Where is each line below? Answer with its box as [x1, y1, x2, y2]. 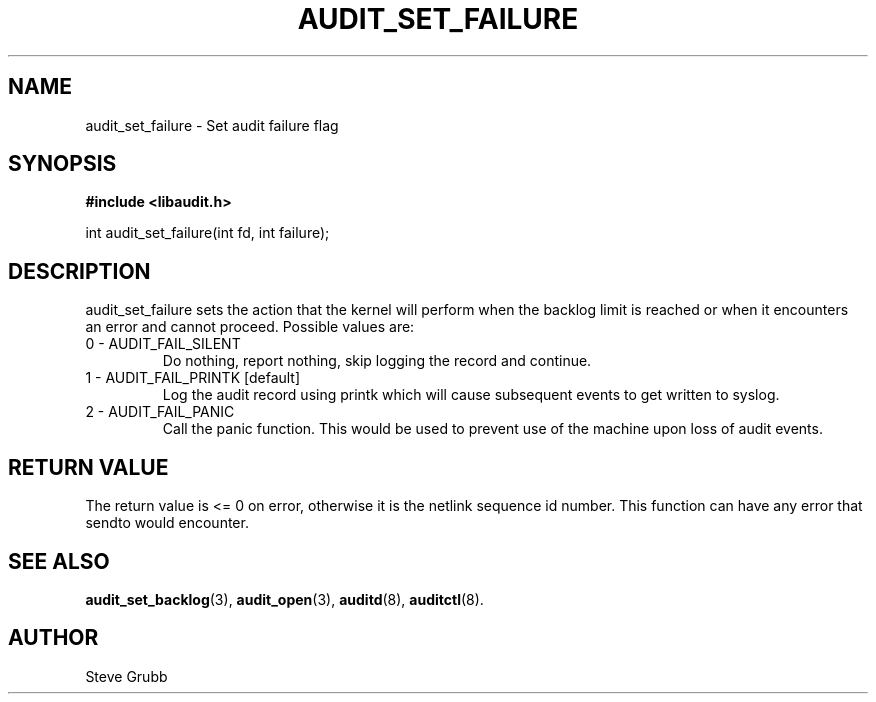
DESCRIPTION [8, 258, 151, 284]
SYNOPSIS [8, 151, 117, 177]
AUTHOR [8, 625, 99, 651]
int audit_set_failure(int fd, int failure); [85, 224, 330, 242]
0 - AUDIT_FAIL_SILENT [85, 335, 241, 353]
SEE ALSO [8, 548, 110, 574]
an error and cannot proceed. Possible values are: [85, 318, 415, 336]
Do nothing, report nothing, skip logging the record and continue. [162, 352, 592, 370]
